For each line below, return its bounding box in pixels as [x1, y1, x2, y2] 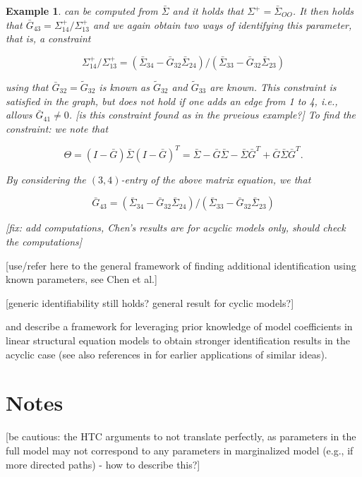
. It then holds [292, 4, 354, 18]
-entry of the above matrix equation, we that [121, 171, 311, 186]
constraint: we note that [6, 121, 109, 135]
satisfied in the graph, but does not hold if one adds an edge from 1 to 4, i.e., [6, 93, 338, 108]
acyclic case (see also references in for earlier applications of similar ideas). [6, 346, 327, 361]
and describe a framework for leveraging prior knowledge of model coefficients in [6, 319, 353, 334]
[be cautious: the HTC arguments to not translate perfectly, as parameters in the [6, 429, 356, 444]
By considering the [6, 171, 86, 186]
